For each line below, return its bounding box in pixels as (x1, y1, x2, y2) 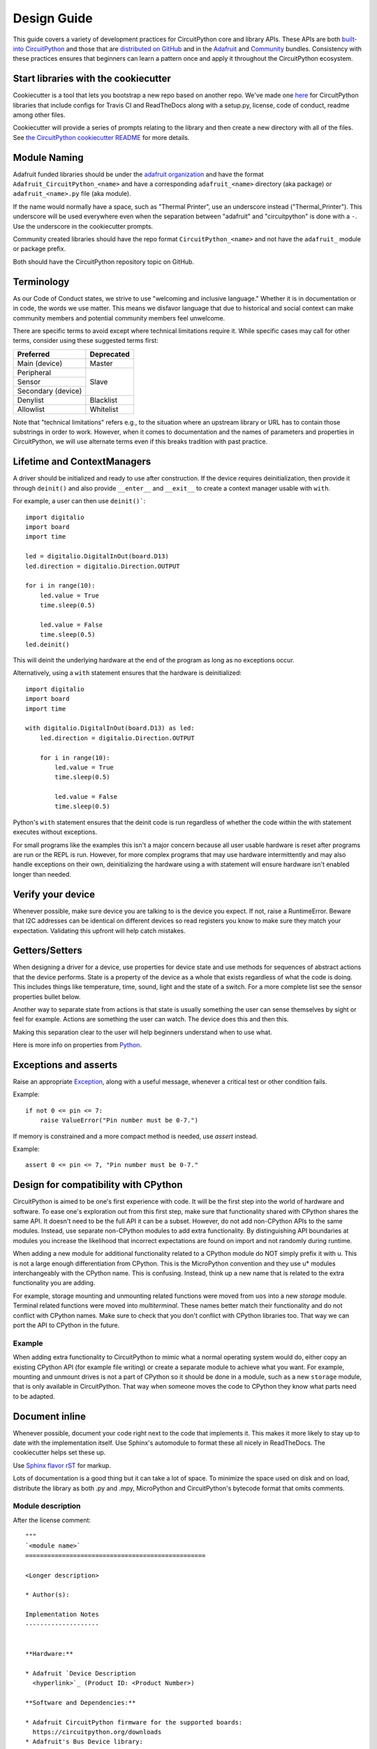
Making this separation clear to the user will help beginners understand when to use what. (13, 1028, 272, 1036)
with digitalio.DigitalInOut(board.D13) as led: (25, 724, 195, 732)
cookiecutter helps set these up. (13, 1448, 106, 1457)
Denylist (17, 395, 45, 405)
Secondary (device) (17, 385, 82, 395)
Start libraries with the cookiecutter (13, 73, 171, 85)
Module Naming (13, 151, 84, 164)
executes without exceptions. (13, 828, 98, 836)
